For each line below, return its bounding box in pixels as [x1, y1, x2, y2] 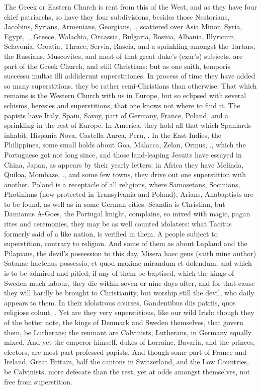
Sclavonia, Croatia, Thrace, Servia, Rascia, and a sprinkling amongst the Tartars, [4, 41, 255, 51]
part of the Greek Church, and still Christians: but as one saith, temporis [4, 60, 230, 71]
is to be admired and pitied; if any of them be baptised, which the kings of [4, 268, 234, 278]
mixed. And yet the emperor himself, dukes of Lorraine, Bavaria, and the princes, [4, 337, 255, 347]
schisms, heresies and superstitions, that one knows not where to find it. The [4, 100, 240, 110]
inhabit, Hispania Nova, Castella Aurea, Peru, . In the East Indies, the [4, 129, 222, 140]
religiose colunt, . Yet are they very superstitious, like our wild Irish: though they [4, 307, 254, 318]
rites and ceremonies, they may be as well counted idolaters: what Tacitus [4, 218, 232, 229]
